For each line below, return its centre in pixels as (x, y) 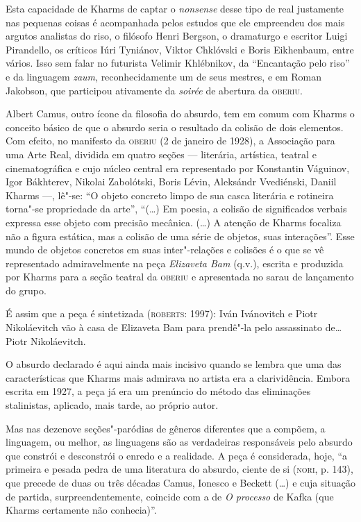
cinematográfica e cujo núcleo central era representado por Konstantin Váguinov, (178, 168)
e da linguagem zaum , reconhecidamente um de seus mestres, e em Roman (164, 76)
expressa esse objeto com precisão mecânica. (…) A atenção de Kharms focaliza (174, 222)
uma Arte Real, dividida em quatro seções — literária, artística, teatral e (161, 154)
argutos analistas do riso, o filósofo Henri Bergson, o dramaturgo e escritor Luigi (177, 36)
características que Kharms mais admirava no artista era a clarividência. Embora (178, 377)
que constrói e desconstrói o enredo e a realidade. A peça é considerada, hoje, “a (177, 455)
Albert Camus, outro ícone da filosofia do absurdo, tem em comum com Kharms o (180, 113)
